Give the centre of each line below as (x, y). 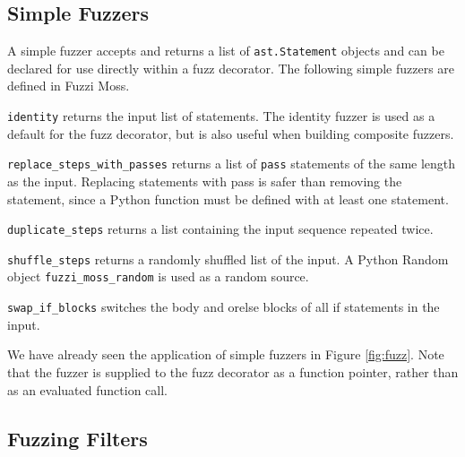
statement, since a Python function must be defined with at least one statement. (228, 198)
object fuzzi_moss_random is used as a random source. (158, 276)
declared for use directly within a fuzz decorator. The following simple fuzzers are (231, 68)
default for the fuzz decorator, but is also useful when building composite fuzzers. (231, 133)
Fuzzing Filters (77, 438)
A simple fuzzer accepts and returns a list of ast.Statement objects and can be (226, 51)
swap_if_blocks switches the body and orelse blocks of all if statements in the (224, 307)
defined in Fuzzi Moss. (69, 86)
